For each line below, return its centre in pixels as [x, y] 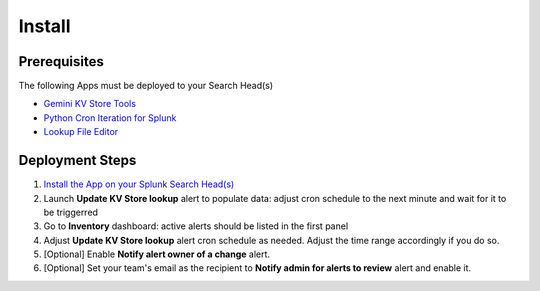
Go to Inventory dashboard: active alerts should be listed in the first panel [196, 226]
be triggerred [71, 212]
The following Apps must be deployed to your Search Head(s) [146, 86]
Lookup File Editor [81, 132]
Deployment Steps [77, 160]
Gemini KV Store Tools [90, 104]
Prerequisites [61, 61]
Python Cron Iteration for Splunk [110, 117]
